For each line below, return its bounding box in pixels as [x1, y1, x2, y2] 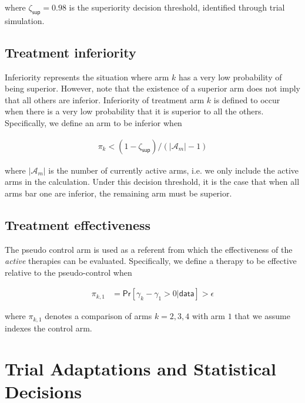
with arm [192, 310, 226, 322]
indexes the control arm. [5, 321, 92, 334]
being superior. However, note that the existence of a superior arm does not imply [5, 82, 300, 94]
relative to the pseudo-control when [5, 266, 132, 278]
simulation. [5, 14, 45, 26]
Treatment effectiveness [5, 215, 151, 233]
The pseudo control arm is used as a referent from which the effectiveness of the [5, 243, 293, 255]
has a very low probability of [178, 70, 282, 83]
